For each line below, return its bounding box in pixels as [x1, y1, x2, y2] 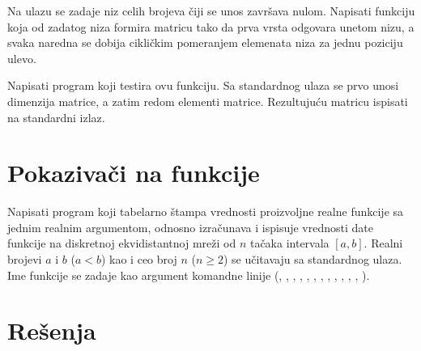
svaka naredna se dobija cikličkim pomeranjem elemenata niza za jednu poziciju [7, 34, 403, 51]
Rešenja [7, 314, 96, 347]
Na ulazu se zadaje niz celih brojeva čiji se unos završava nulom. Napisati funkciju [7, 2, 415, 19]
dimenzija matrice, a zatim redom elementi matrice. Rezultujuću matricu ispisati [7, 92, 408, 109]
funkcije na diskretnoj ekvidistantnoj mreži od [7, 235, 236, 252]
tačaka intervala [249, 235, 330, 252]
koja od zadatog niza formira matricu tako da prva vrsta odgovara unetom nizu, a [7, 18, 415, 35]
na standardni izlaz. [7, 108, 105, 125]
